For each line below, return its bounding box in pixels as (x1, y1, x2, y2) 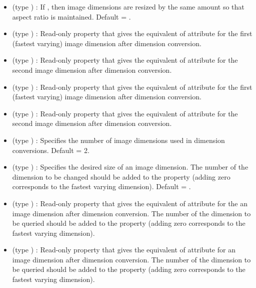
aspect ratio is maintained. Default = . (12, 11, 131, 22)
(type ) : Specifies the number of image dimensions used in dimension (12, 134, 225, 145)
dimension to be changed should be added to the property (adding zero (12, 171, 230, 182)
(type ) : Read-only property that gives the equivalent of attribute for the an (12, 198, 248, 208)
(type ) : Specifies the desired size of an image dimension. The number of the (12, 162, 248, 172)
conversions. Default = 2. (12, 145, 89, 155)
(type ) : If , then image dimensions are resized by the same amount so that (12, 2, 244, 12)
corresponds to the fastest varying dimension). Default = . (12, 181, 191, 192)
